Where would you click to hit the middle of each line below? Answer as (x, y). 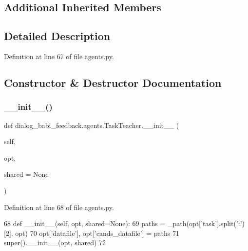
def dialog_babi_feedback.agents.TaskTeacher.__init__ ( (92, 125)
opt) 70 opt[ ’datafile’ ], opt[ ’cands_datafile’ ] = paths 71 (97, 233)
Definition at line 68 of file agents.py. (59, 207)
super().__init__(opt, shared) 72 (55, 242)
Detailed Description (57, 36)
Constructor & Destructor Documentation (113, 82)
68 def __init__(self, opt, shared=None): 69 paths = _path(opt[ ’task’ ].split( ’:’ (123, 223)
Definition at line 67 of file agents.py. (59, 56)
